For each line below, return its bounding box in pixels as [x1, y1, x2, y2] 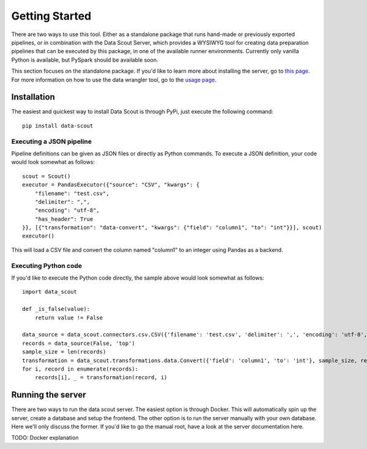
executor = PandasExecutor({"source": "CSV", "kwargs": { [22, 181, 200, 188]
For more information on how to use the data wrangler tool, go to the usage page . [11, 76, 217, 83]
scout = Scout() [22, 173, 71, 180]
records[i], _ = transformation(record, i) [34, 374, 168, 381]
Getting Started [11, 9, 92, 23]
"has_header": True [34, 215, 94, 223]
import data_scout [22, 288, 78, 295]
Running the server [11, 390, 86, 400]
